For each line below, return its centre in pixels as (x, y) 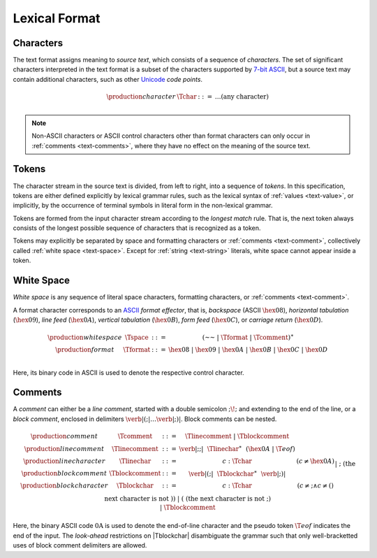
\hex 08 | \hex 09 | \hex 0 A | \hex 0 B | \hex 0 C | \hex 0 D (248, 349)
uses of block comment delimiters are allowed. (80, 545)
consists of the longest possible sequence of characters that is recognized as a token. (137, 228)
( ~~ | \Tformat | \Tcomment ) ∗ (248, 337)
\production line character (64, 461)
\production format (85, 349)
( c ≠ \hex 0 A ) (316, 461)
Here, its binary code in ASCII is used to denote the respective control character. (128, 372)
